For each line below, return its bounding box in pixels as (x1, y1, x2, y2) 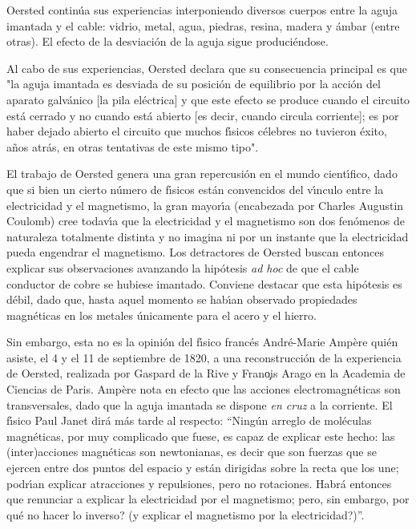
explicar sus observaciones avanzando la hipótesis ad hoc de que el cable (6, 259, 359, 276)
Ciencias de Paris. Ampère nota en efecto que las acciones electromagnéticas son (6, 381, 401, 398)
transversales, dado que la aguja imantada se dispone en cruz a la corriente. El (6, 396, 393, 413)
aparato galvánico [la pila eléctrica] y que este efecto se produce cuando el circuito (6, 91, 410, 107)
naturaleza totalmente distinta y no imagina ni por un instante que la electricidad (6, 228, 409, 244)
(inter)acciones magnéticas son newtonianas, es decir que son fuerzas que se (6, 443, 377, 460)
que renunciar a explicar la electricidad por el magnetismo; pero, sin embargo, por (6, 491, 410, 507)
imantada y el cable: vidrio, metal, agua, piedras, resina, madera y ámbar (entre (6, 17, 400, 34)
